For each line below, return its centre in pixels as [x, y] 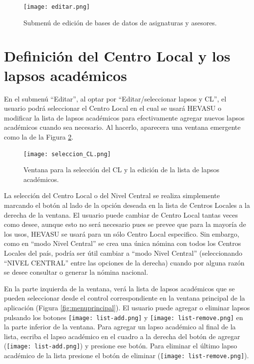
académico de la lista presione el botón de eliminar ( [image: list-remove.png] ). [127, 355]
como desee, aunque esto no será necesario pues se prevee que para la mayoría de [125, 224]
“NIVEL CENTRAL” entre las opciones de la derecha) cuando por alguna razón [124, 262]
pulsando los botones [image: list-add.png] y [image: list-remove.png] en [124, 317]
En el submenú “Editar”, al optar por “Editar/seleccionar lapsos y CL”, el [115, 98]
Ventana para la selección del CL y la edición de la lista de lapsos [122, 170]
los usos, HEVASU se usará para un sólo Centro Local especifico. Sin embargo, [122, 233]
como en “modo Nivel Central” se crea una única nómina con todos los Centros [123, 243]
